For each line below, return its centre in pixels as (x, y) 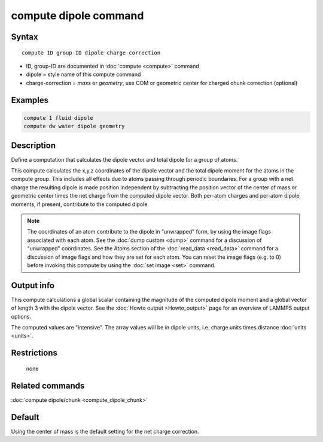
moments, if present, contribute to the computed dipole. (80, 204)
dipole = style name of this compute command (83, 74)
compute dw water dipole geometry (74, 126)
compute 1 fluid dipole (59, 118)
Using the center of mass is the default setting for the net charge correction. (105, 431)
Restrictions (34, 353)
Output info (33, 285)
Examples (30, 100)
